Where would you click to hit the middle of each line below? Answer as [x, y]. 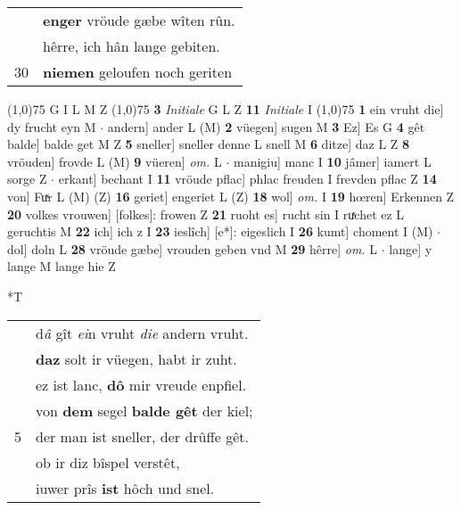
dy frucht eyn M [52, 126]
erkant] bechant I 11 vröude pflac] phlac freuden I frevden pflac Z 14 [247, 179]
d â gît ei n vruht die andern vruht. [142, 333]
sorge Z [27, 179]
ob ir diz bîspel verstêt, [108, 462]
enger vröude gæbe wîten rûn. [139, 20]
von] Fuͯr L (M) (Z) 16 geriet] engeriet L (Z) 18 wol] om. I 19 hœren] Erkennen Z [231, 196]
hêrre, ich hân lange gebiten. [132, 46]
